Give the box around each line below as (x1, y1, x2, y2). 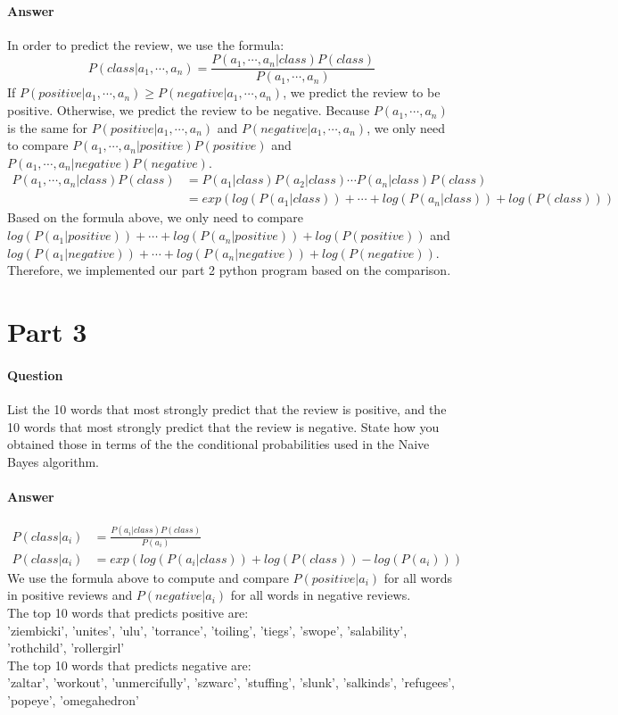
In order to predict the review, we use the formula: (7, 35, 284, 54)
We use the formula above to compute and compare (7, 568, 289, 586)
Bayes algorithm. (7, 452, 99, 470)
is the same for (7, 118, 88, 137)
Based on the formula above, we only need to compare (7, 208, 304, 227)
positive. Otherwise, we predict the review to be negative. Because (7, 101, 370, 120)
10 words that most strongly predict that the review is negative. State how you (7, 417, 440, 436)
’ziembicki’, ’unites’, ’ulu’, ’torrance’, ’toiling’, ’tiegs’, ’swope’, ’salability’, (7, 620, 408, 639)
